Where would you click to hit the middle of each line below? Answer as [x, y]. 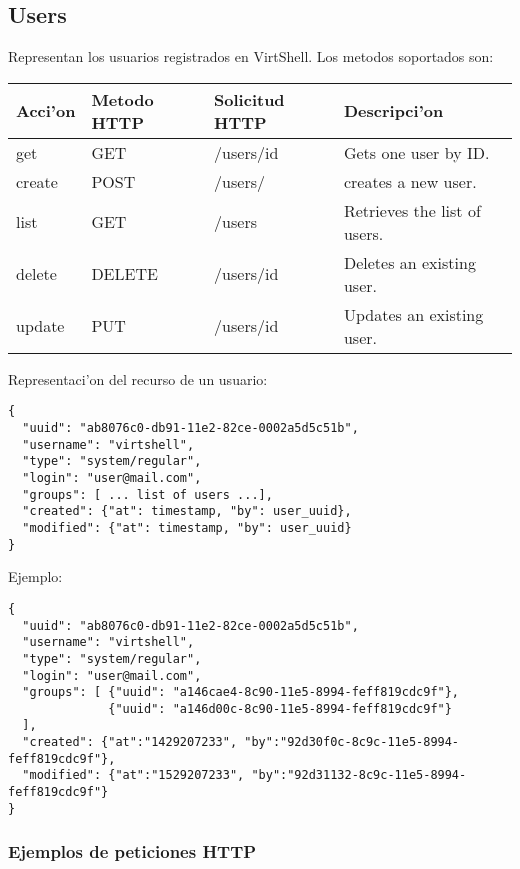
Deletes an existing [409, 262]
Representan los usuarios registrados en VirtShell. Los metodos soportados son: [251, 56]
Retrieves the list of [412, 210]
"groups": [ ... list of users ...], [147, 494]
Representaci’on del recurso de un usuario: [138, 378]
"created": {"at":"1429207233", [130, 742]
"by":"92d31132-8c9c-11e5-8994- [359, 775]
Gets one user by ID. [416, 152]
